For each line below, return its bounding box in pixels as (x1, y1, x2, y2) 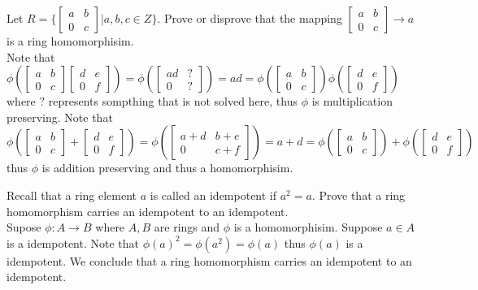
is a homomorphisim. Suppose (233, 219, 383, 236)
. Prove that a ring (311, 186, 406, 203)
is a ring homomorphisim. (7, 32, 134, 49)
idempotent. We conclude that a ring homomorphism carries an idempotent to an (7, 252, 412, 269)
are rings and (154, 219, 220, 236)
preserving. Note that (7, 108, 113, 125)
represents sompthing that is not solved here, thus (48, 93, 298, 110)
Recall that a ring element (7, 186, 137, 203)
